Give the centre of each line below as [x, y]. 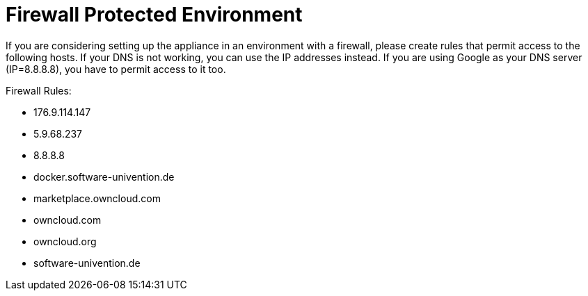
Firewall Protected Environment [154, 15]
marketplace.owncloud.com [97, 198]
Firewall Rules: [39, 90]
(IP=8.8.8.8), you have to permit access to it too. [116, 69]
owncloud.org [65, 241]
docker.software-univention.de [104, 176]
